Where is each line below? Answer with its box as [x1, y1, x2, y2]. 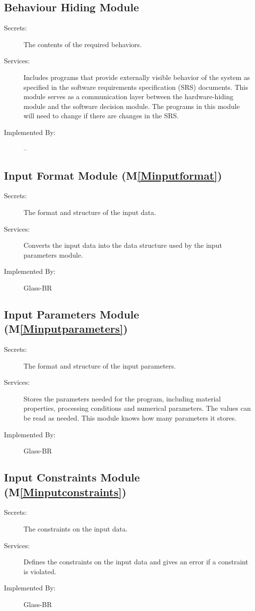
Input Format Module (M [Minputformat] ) [4, 167, 222, 183]
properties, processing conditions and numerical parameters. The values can [24, 403, 251, 413]
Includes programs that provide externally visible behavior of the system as [24, 72, 250, 82]
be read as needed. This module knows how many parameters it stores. [24, 413, 237, 423]
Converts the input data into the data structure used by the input [24, 240, 222, 250]
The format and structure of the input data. [24, 207, 156, 217]
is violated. [24, 566, 56, 576]
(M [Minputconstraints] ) [4, 484, 127, 499]
